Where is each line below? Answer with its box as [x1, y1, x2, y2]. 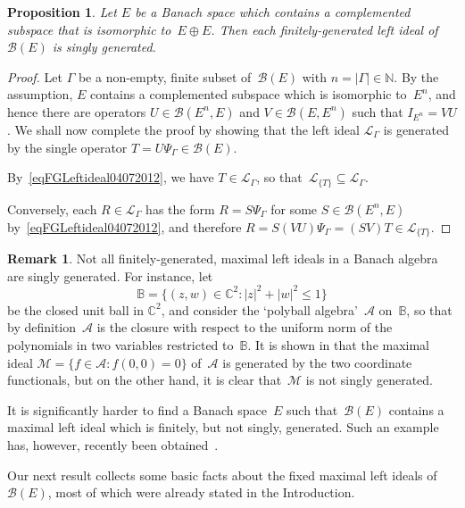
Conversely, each [7, 199, 97, 218]
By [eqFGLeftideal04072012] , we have [7, 168, 214, 187]
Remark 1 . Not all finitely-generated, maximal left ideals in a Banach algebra [7, 249, 438, 268]
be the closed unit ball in [7, 300, 144, 319]
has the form [145, 199, 215, 218]
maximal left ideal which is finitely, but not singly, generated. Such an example [7, 418, 439, 437]
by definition [7, 318, 77, 337]
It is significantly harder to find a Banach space [7, 400, 268, 419]
